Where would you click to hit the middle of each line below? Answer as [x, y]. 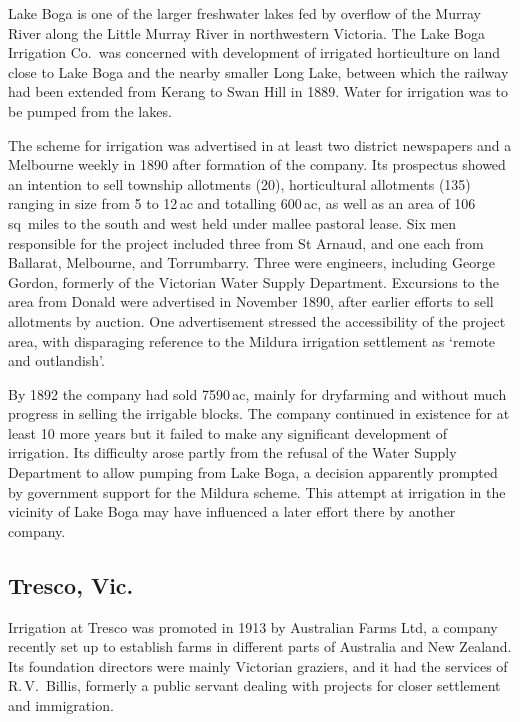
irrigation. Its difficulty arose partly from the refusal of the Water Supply [232, 452]
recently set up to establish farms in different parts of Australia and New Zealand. [260, 646]
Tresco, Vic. [71, 584]
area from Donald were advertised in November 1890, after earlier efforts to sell [251, 301]
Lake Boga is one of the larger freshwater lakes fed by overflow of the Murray [244, 13]
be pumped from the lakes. [90, 110]
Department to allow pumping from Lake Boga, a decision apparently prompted [253, 472]
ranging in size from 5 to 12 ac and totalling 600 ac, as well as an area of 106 [242, 203]
